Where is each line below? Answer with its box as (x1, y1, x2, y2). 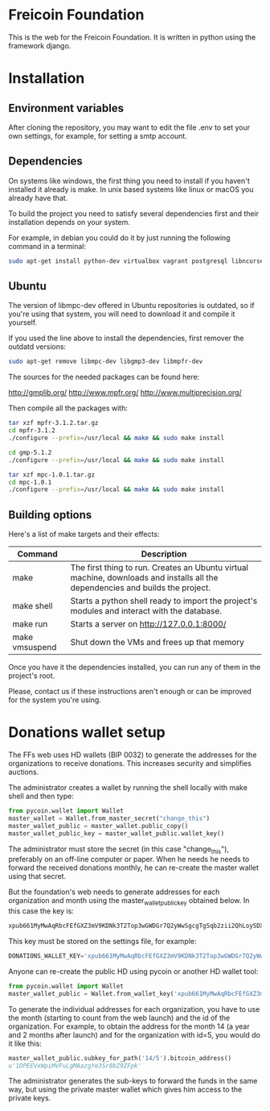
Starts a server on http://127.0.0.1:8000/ (70, 618, 227, 630)
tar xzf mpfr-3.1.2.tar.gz (8, 419, 99, 427)
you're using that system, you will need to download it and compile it (8, 309, 235, 319)
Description (141, 548, 187, 560)
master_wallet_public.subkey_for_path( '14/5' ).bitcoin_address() (8, 1054, 231, 1062)
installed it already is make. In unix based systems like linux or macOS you (8, 184, 254, 194)
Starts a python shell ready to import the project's (70, 595, 258, 606)
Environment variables (8, 101, 125, 114)
